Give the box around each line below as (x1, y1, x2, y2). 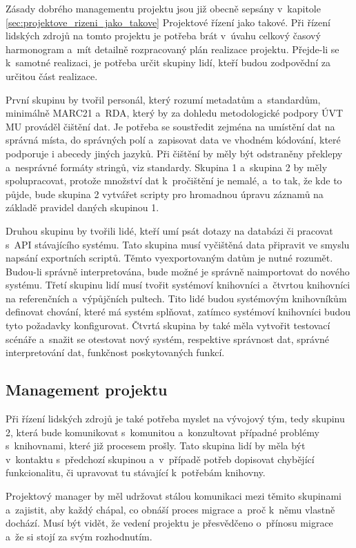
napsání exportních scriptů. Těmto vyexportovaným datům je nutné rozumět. (6, 251, 333, 265)
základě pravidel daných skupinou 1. (6, 200, 159, 215)
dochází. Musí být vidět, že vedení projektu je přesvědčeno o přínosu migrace (6, 516, 333, 530)
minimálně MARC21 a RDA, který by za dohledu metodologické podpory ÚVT (6, 106, 344, 120)
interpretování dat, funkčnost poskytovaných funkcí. (6, 345, 225, 360)
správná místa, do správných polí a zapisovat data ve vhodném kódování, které (6, 133, 341, 147)
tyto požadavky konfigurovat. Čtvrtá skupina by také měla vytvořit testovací (6, 318, 330, 333)
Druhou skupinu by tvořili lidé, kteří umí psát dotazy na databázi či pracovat (6, 223, 333, 237)
